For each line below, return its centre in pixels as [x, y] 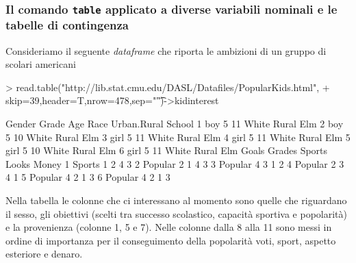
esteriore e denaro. [44, 254]
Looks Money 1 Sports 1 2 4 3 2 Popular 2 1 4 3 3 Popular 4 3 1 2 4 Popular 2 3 [175, 163]
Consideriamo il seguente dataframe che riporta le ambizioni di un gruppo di [166, 50]
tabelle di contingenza [67, 25]
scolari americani [41, 64]
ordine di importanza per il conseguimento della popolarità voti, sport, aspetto [171, 240]
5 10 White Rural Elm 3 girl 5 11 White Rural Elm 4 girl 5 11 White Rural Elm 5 [178, 137]
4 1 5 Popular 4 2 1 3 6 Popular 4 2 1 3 [88, 177]
